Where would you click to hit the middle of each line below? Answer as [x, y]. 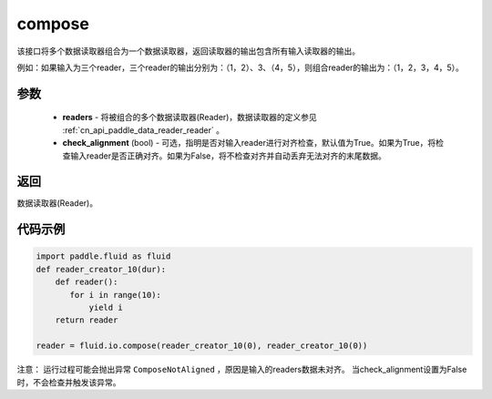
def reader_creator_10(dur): [101, 269]
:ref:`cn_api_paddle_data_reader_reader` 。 [143, 130]
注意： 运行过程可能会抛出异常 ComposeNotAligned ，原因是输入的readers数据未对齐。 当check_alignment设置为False [242, 370]
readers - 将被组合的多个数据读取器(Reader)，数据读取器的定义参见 [190, 118]
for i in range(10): [115, 295]
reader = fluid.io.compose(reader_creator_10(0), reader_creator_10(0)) [202, 346]
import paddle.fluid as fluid [103, 256]
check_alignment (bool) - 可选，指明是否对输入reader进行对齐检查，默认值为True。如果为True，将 [249, 143]
